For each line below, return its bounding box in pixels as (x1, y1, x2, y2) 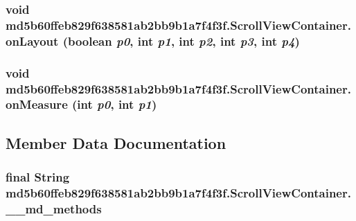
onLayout (6, 32, 59, 49)
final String (6, 168, 70, 186)
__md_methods (6, 200, 102, 217)
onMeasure (6, 96, 68, 113)
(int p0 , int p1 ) (72, 96, 157, 113)
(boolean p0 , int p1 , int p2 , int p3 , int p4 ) (62, 32, 300, 49)
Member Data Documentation (6, 132, 226, 153)
